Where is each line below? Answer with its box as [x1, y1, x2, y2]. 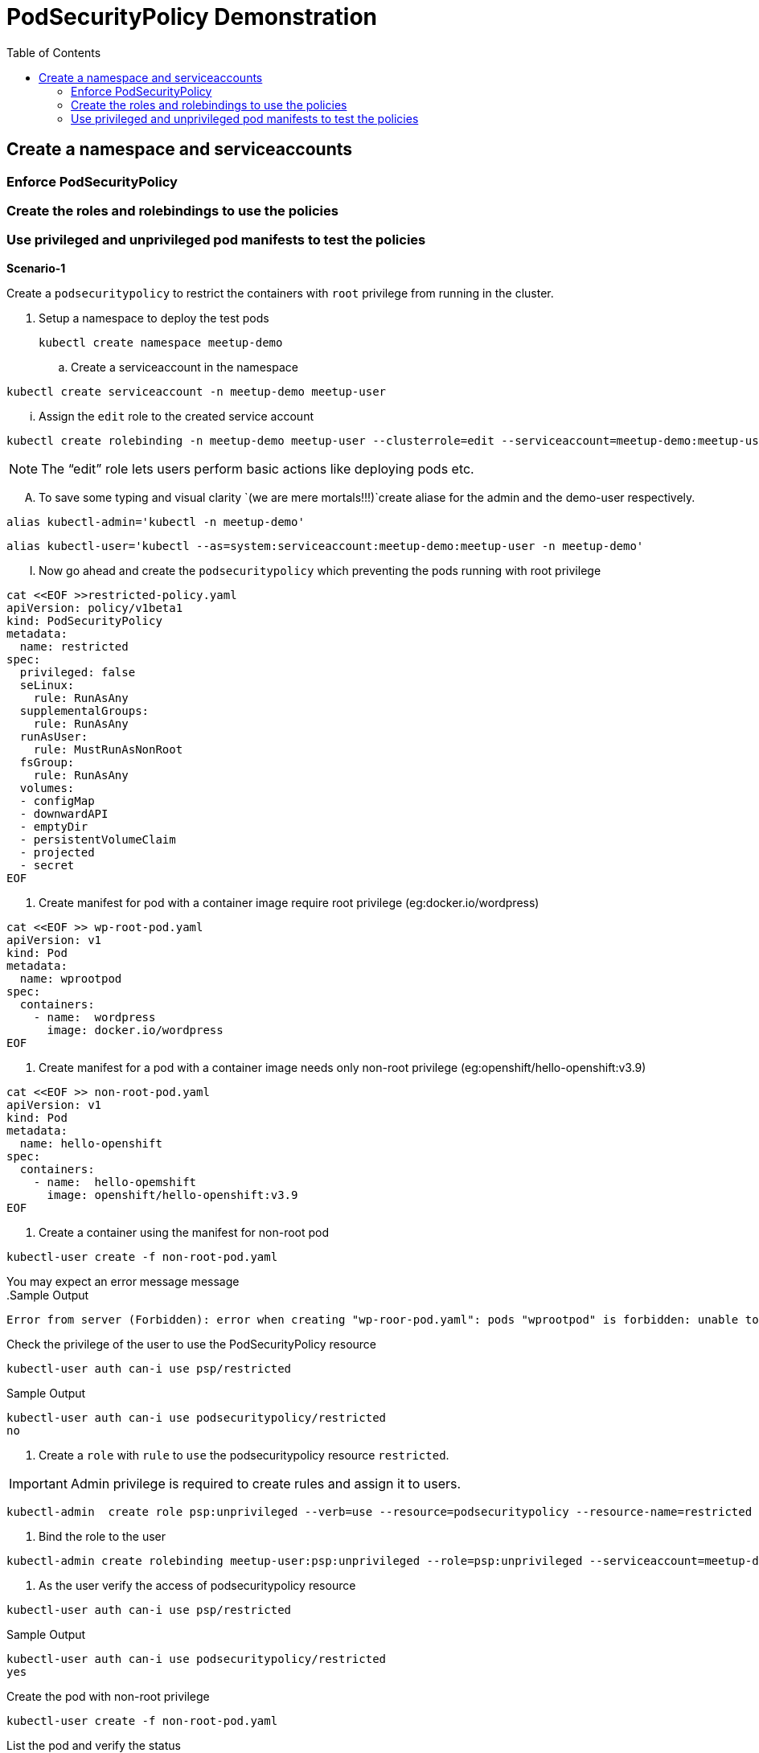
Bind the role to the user [39, 1529, 166, 1543]
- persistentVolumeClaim [19, 832, 176, 846]
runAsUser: [19, 729, 88, 743]
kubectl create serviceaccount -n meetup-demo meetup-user [6, 384, 387, 398]
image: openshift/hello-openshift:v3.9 [47, 1188, 298, 1201]
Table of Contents [6, 45, 101, 60]
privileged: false [19, 665, 136, 679]
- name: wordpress [33, 1010, 156, 1024]
